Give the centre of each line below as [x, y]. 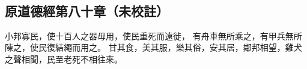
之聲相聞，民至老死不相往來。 [64, 59]
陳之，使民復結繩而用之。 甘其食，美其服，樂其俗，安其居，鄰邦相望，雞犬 [153, 47]
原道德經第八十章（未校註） [87, 10]
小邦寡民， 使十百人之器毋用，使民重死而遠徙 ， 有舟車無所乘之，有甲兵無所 [153, 35]
